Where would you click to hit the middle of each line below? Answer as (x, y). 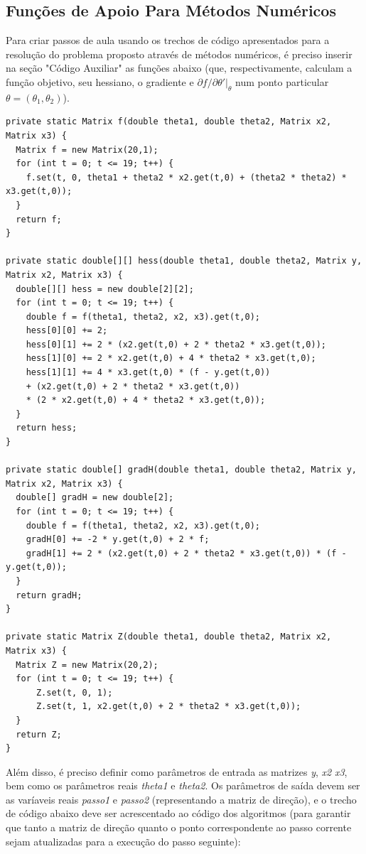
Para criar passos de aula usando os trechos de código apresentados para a (168, 40)
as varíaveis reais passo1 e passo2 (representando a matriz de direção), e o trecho (181, 799)
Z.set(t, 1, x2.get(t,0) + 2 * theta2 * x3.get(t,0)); (168, 707)
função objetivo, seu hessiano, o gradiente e (100, 81)
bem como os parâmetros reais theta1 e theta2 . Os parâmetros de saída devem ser (183, 785)
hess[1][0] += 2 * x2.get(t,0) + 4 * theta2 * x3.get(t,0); (171, 358)
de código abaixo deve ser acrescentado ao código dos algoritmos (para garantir (178, 813)
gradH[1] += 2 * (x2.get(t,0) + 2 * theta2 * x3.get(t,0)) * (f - (186, 553)
